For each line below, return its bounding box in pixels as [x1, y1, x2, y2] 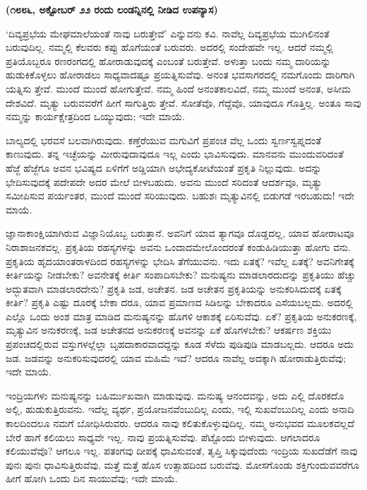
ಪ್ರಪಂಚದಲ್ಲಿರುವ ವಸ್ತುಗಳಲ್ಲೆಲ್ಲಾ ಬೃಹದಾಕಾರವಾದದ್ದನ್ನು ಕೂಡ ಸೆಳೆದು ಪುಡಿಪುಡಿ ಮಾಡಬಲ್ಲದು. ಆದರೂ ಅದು [6, 337, 354, 351]
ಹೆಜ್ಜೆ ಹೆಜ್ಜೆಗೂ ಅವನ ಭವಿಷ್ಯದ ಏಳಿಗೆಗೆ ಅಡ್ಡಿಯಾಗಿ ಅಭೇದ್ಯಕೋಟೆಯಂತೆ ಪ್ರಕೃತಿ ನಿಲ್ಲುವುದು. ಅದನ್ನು [6, 160, 322, 175]
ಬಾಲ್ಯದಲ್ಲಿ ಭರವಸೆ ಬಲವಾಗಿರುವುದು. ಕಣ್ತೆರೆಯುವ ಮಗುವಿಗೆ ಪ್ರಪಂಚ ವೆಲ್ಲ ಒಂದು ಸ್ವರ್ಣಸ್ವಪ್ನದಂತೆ [6, 132, 322, 147]
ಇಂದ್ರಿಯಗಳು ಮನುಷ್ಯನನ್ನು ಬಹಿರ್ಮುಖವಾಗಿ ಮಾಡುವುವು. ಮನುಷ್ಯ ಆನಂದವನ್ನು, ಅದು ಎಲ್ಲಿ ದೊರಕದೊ [6, 387, 344, 402]
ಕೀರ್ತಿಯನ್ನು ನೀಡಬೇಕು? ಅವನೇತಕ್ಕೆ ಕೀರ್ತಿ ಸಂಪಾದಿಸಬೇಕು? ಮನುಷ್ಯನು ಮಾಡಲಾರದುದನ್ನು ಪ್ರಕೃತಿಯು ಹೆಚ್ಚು [6, 267, 356, 282]
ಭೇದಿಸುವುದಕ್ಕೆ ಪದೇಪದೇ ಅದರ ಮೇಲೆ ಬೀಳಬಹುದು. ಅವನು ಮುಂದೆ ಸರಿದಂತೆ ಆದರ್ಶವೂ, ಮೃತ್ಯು [6, 174, 323, 189]
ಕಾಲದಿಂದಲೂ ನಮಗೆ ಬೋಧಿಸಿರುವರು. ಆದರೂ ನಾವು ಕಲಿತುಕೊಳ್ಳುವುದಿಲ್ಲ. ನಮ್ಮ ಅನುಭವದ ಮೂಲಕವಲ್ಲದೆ [6, 416, 354, 431]
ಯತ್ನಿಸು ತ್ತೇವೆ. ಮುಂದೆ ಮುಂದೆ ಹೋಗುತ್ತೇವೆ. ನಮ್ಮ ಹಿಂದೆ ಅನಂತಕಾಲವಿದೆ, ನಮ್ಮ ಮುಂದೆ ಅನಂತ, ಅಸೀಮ [6, 81, 351, 95]
